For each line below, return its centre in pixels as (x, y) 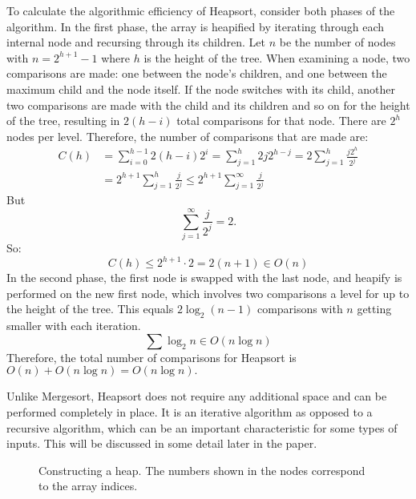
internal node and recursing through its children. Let (136, 42)
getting (374, 309)
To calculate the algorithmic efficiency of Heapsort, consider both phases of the (201, 10)
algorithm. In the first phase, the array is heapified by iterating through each (196, 26)
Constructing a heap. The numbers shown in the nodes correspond (202, 470)
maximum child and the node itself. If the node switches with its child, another (201, 89)
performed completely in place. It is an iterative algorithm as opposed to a (190, 411)
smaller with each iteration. (74, 326)
